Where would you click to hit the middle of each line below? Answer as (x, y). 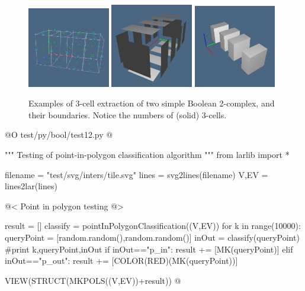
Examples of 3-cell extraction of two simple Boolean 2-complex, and (152, 103)
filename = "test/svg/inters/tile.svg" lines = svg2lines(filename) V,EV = (137, 174)
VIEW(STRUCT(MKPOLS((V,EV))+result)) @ (93, 280)
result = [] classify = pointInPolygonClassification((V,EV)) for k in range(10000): (153, 226)
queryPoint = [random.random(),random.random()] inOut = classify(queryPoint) (152, 237)
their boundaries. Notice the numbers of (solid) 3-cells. (128, 114)
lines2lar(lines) (31, 186)
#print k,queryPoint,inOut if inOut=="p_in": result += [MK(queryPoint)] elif (149, 249)
